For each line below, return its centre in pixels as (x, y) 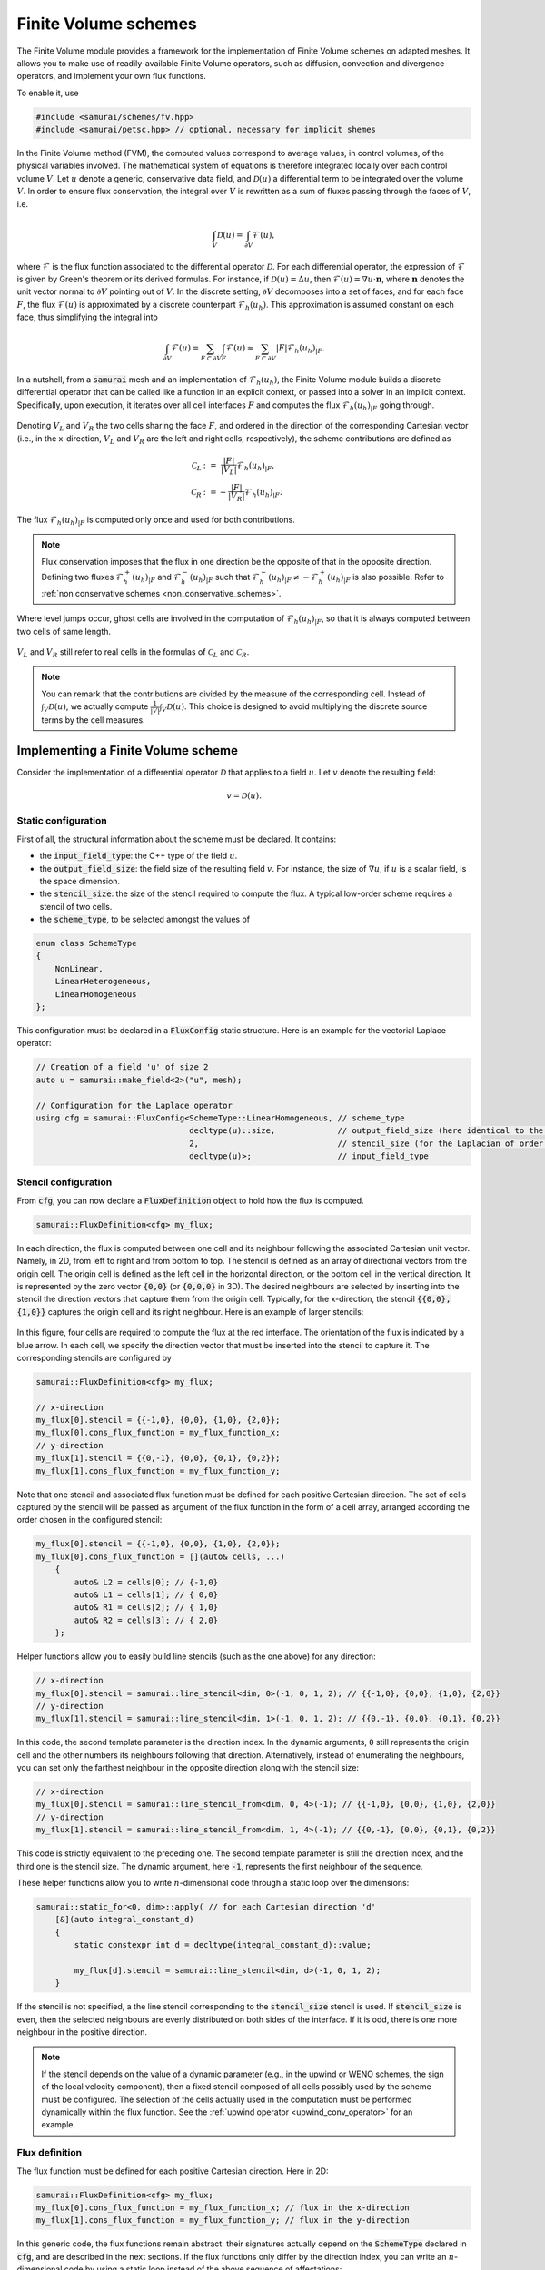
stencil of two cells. (76, 906)
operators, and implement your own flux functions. (111, 76)
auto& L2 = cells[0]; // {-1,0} (146, 1582)
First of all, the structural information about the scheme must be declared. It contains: (177, 839)
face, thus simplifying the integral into (87, 317)
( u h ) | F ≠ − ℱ (294, 578)
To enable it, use (48, 93)
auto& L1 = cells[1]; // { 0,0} (146, 1594)
